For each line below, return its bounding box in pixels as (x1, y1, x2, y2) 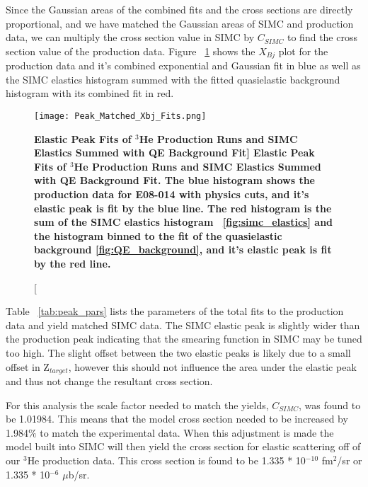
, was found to (298, 397, 361, 412)
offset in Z (6, 359, 50, 374)
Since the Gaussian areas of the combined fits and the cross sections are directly (6, 2, 353, 16)
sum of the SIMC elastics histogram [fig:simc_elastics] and (34, 214, 333, 229)
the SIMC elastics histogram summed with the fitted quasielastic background (6, 71, 340, 86)
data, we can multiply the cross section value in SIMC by (6, 30, 255, 45)
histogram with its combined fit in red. (6, 86, 174, 101)
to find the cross (287, 30, 357, 45)
